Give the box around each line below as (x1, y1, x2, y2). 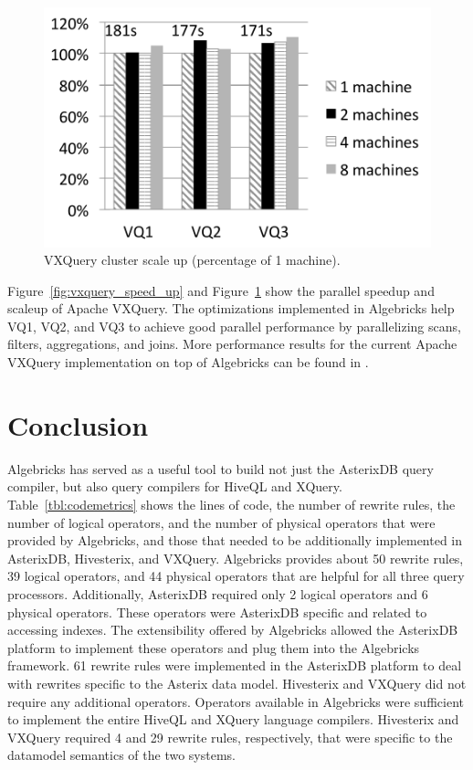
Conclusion (7, 406, 149, 443)
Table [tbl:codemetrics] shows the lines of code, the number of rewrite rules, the (7, 494, 456, 513)
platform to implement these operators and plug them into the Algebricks (7, 638, 420, 657)
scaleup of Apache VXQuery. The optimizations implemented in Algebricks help (7, 299, 455, 318)
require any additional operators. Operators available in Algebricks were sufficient (7, 691, 464, 711)
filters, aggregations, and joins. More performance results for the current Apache (7, 334, 457, 353)
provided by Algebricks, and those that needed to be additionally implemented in (7, 531, 463, 550)
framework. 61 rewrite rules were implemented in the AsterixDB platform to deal (7, 656, 462, 675)
